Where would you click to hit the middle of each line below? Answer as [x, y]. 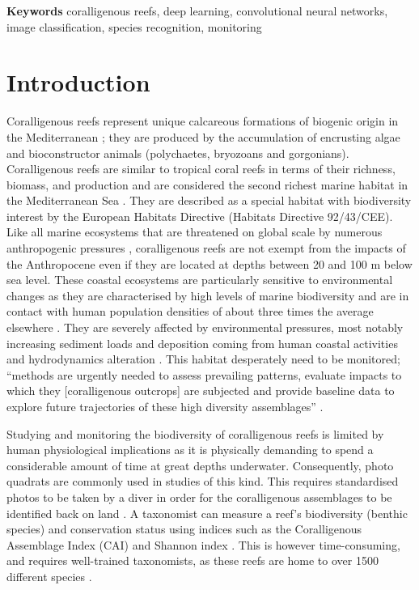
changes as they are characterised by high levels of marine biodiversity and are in [208, 295]
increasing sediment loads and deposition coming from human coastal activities [202, 343]
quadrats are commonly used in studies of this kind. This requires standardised [203, 481]
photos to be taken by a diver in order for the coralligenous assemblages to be [199, 497]
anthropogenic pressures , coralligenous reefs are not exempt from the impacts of [206, 248]
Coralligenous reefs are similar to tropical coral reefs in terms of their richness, [201, 169]
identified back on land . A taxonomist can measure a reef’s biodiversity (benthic [207, 513]
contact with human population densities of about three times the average [190, 311]
